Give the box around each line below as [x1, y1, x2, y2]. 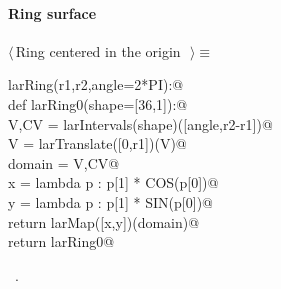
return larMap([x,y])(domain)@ [8, 211, 200, 232]
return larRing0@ [8, 231, 115, 252]
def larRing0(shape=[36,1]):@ [8, 93, 188, 114]
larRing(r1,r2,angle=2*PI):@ [8, 74, 184, 95]
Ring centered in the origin [15, 40, 181, 61]
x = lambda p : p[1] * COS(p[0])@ [8, 172, 219, 193]
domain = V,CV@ [8, 152, 120, 173]
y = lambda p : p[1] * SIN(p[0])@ [8, 191, 213, 212]
